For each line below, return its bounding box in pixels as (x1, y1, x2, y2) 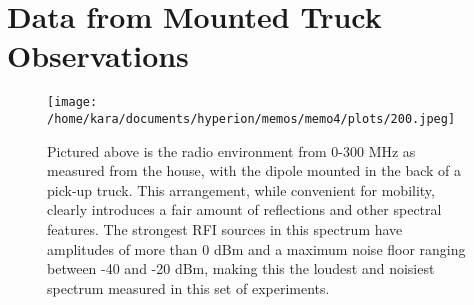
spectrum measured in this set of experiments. (47, 277, 330, 298)
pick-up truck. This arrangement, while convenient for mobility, (47, 179, 435, 200)
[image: (47, 95, 98, 110)
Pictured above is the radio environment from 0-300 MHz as (47, 140, 416, 161)
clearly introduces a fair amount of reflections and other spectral (47, 199, 442, 220)
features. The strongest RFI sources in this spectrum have (47, 219, 403, 239)
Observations (7, 35, 189, 76)
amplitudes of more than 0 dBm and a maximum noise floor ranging (47, 238, 466, 259)
